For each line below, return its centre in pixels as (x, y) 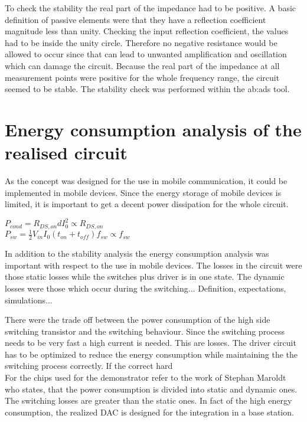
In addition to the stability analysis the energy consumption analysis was (137, 253)
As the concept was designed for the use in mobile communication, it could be (146, 181)
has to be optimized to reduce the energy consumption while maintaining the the (151, 354)
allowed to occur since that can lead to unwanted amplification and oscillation (146, 54)
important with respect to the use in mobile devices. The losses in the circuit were (153, 265)
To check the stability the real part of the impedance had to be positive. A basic (151, 8)
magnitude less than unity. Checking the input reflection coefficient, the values (147, 31)
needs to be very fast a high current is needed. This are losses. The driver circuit (151, 343)
